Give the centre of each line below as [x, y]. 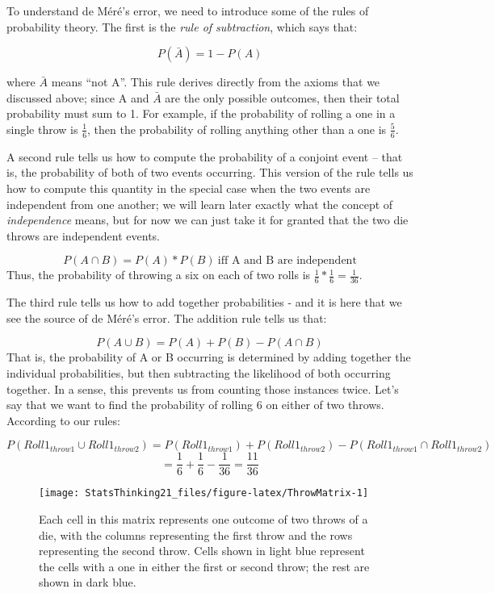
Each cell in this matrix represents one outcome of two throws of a [203, 519]
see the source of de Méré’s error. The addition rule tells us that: [167, 317]
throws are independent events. [84, 235]
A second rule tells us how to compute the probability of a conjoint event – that [205, 156]
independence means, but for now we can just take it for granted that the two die [208, 220]
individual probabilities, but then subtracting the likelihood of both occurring [199, 372]
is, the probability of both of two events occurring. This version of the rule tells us [210, 172]
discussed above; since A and [78, 97]
